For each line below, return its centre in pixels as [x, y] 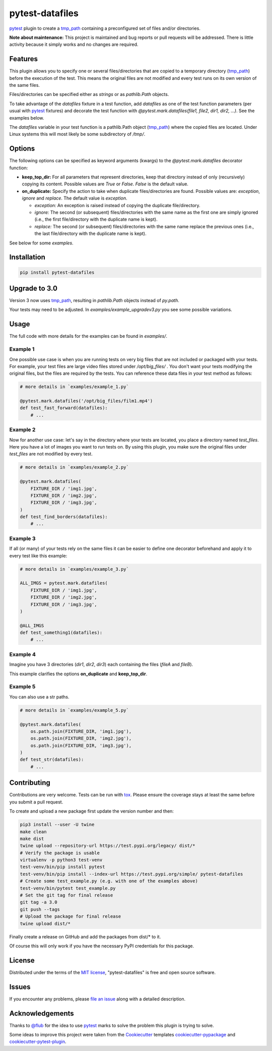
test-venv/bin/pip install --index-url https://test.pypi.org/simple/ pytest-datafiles [131, 874]
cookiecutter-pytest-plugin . [38, 1042]
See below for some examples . [41, 243]
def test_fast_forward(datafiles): [64, 408]
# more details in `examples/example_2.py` [75, 467]
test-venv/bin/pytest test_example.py [68, 888]
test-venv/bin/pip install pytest [62, 867]
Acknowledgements [42, 1013]
